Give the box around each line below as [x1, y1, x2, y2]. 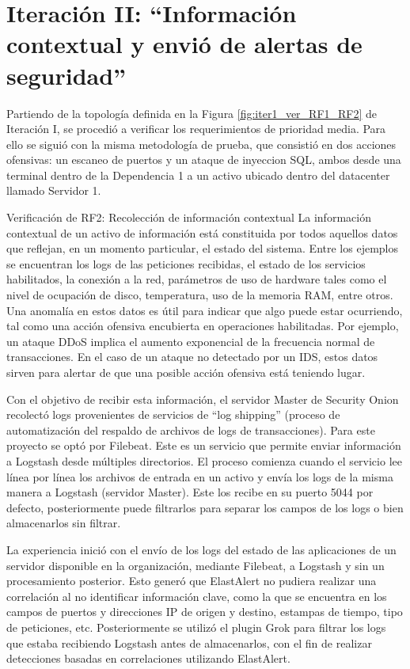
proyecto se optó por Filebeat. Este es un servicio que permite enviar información [6, 437, 401, 454]
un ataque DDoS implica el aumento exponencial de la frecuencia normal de [6, 333, 375, 349]
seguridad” [6, 59, 127, 91]
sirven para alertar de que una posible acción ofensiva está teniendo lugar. [6, 364, 366, 380]
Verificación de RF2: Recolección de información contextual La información [6, 209, 371, 226]
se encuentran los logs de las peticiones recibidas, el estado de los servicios [6, 255, 366, 272]
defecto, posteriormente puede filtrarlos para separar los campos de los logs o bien [6, 499, 404, 515]
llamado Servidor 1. [6, 182, 101, 199]
